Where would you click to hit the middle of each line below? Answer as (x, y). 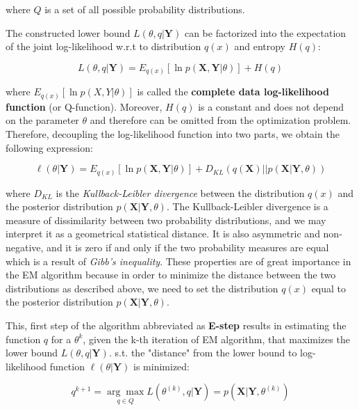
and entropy (260, 46)
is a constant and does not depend (271, 106)
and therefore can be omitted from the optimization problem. (220, 120)
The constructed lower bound (68, 32)
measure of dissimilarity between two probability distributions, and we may (166, 220)
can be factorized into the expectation (265, 32)
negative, (25, 247)
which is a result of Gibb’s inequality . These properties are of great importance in (178, 261)
